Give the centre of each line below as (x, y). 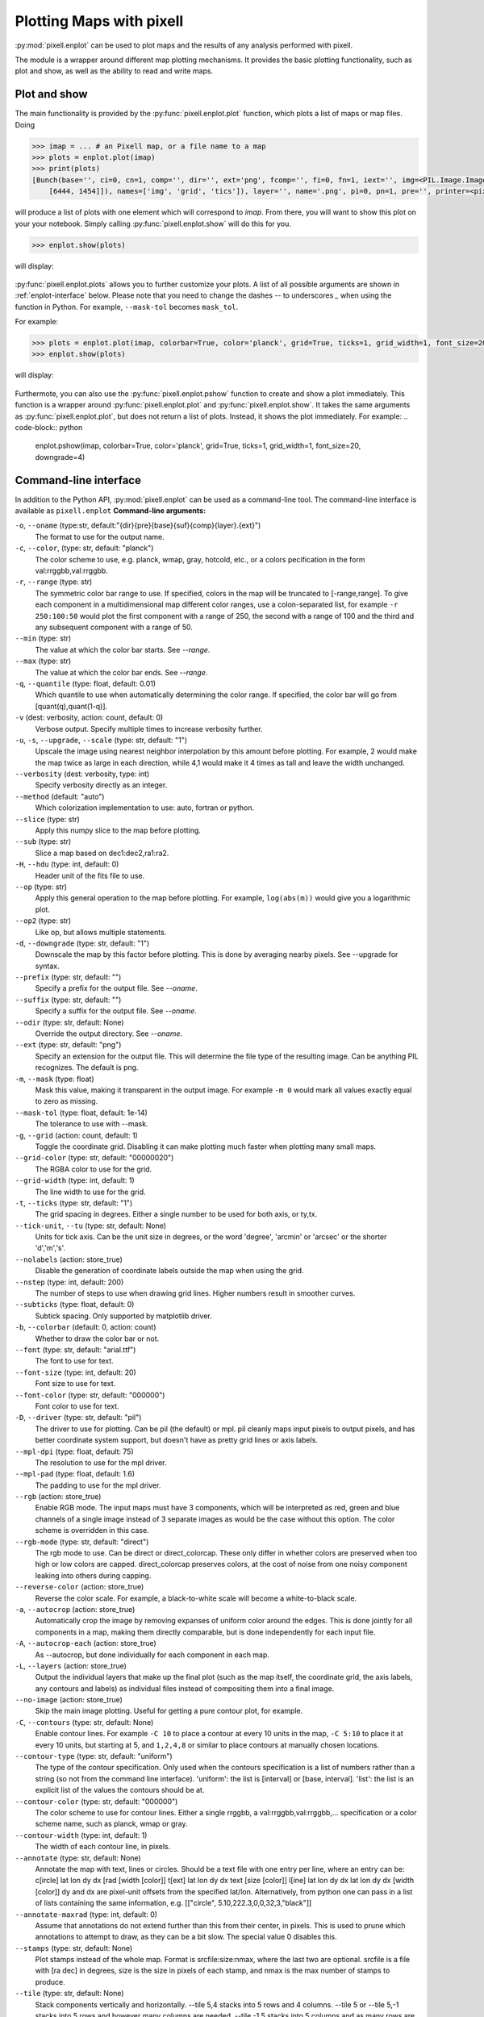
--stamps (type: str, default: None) (74, 1948)
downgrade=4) (60, 457)
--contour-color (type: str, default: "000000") (96, 1801)
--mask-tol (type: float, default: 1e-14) (81, 1113)
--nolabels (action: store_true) (69, 1259)
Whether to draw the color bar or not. (97, 1338)
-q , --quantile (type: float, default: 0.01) (86, 683)
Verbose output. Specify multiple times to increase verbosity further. (149, 729)
